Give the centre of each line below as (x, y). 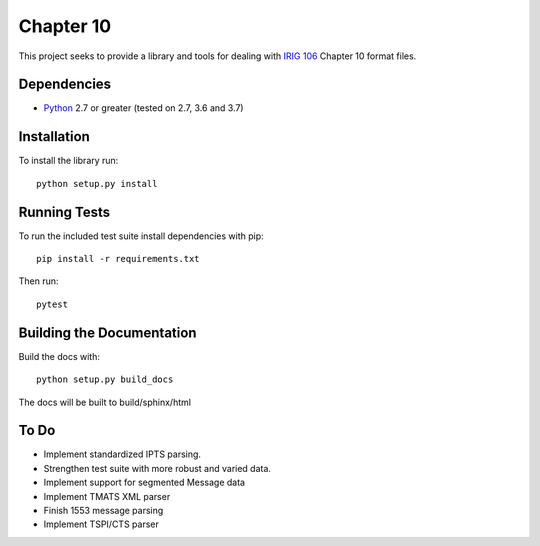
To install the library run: (68, 161)
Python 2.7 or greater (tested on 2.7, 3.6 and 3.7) (143, 108)
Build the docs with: (59, 356)
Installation (54, 136)
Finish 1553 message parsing (103, 510)
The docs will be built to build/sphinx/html (105, 402)
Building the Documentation (107, 332)
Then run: (38, 281)
